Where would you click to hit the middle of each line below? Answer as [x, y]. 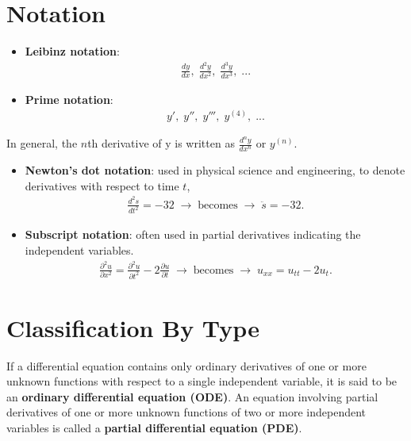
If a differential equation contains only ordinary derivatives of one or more [186, 365]
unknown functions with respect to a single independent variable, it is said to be [202, 381]
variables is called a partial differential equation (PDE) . [154, 428]
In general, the [42, 143]
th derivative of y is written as [161, 143]
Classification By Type [133, 327]
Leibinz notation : [72, 51]
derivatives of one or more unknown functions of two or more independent [186, 412]
